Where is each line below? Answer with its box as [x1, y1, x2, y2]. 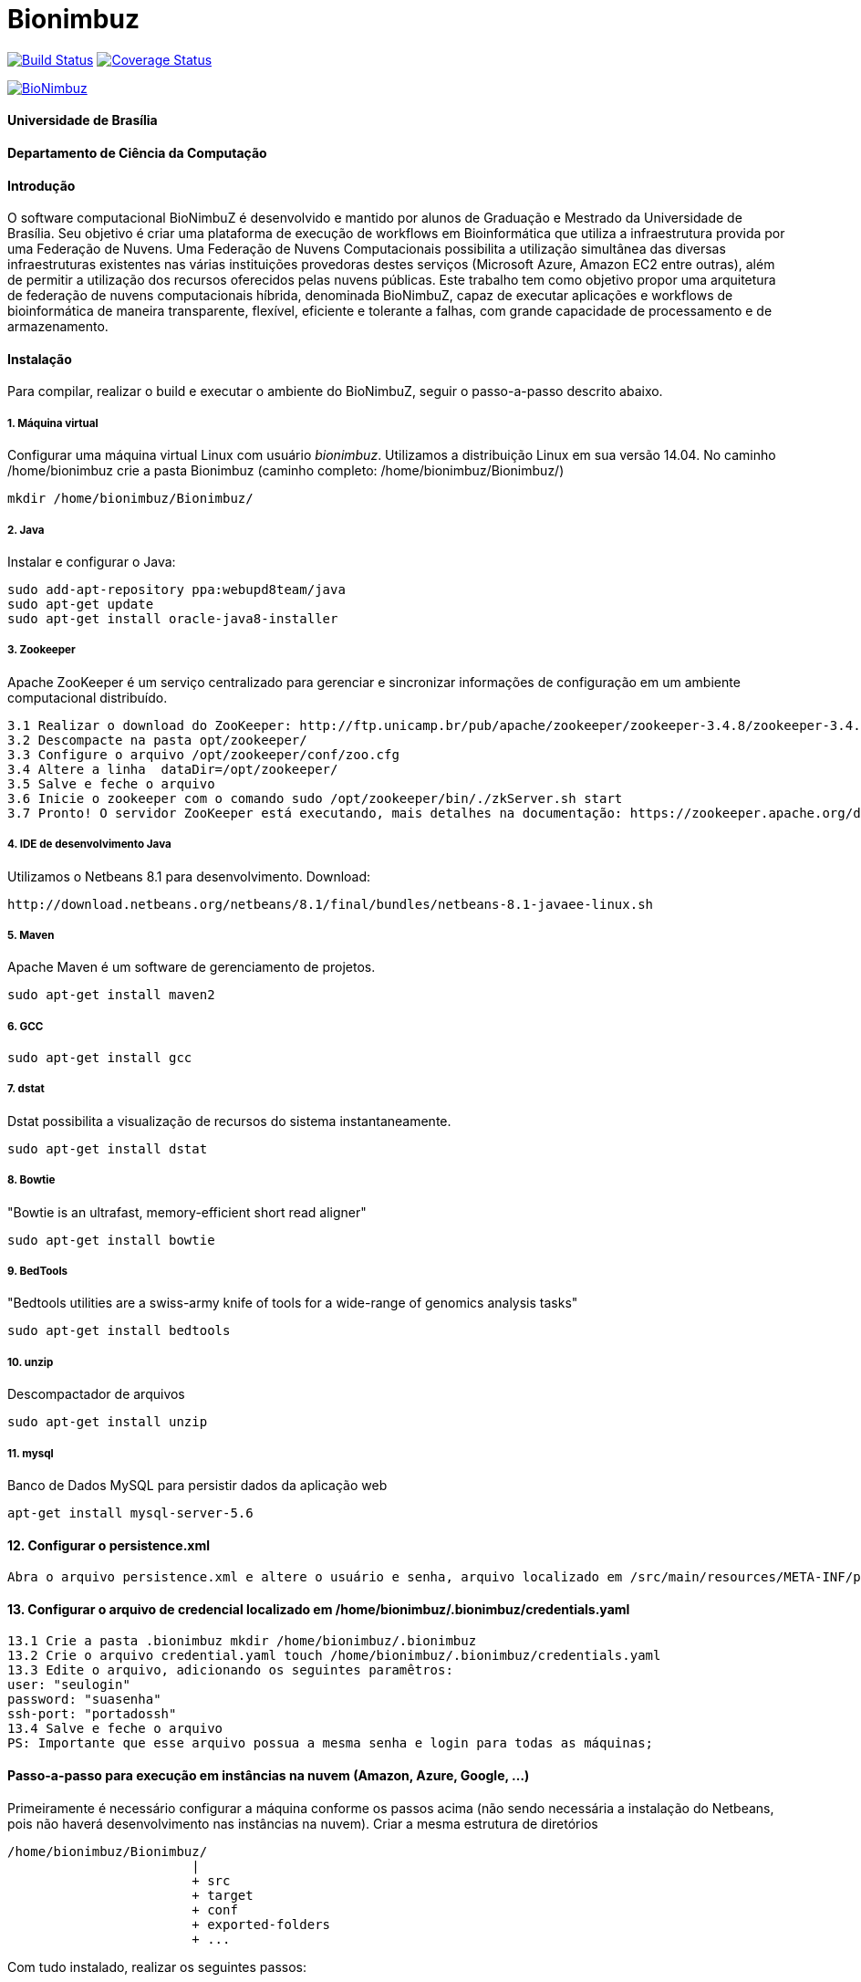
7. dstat [7, 1082, 45, 1096]
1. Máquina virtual [7, 416, 99, 430]
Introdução [7, 177, 76, 193]
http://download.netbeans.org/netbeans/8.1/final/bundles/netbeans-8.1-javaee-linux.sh [7, 896, 654, 912]
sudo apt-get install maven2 [7, 987, 215, 1003]
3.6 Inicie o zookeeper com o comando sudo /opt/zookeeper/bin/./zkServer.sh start [7, 790, 623, 806]
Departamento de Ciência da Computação [7, 144, 267, 161]
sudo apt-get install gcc [7, 1050, 192, 1066]
